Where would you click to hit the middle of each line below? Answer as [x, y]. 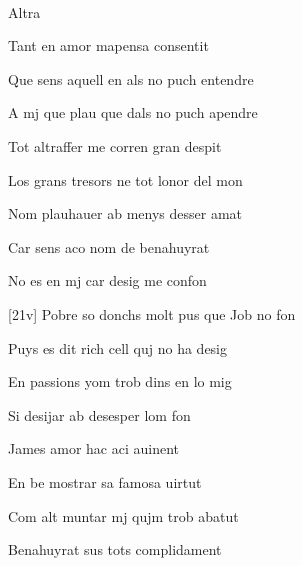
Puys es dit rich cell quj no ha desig [118, 347]
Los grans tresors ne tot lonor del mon [125, 179]
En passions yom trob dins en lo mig [120, 381]
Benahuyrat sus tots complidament [115, 549]
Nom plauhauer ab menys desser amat [125, 213]
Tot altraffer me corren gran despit [115, 145]
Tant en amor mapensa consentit [108, 45]
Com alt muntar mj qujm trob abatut [123, 515]
